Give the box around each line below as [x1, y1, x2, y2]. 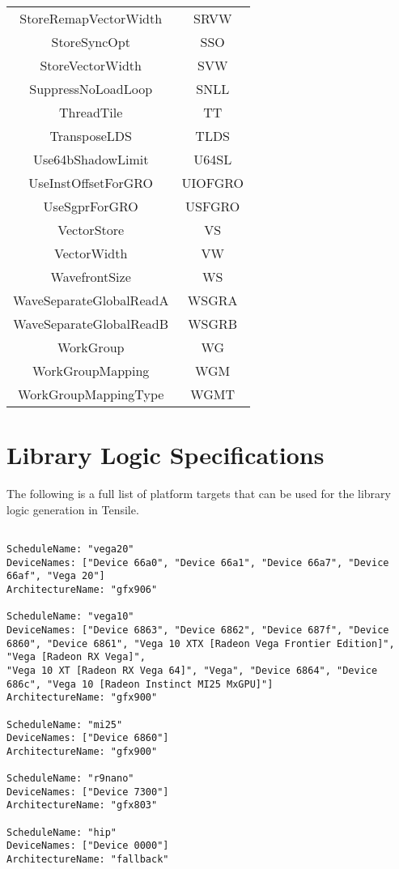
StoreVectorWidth [40, 56, 142, 75]
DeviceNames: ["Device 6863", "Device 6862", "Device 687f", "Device [6, 624, 389, 636]
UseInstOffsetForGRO [28, 173, 154, 192]
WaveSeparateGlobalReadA [13, 291, 169, 309]
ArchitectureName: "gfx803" [6, 799, 158, 811]
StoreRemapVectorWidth [19, 9, 163, 28]
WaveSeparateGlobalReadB [13, 314, 169, 333]
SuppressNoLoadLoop [29, 79, 153, 98]
